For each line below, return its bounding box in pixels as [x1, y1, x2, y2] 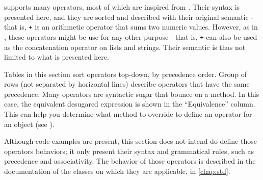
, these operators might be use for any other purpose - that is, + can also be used [4, 31, 257, 42]
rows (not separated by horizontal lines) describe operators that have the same [4, 79, 250, 89]
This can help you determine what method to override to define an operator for [4, 109, 252, 119]
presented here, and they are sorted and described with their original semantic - [4, 11, 254, 22]
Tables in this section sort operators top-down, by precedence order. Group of [4, 68, 247, 79]
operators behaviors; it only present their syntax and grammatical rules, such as [4, 145, 254, 156]
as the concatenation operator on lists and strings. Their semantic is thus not [4, 41, 246, 52]
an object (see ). [4, 118, 55, 129]
